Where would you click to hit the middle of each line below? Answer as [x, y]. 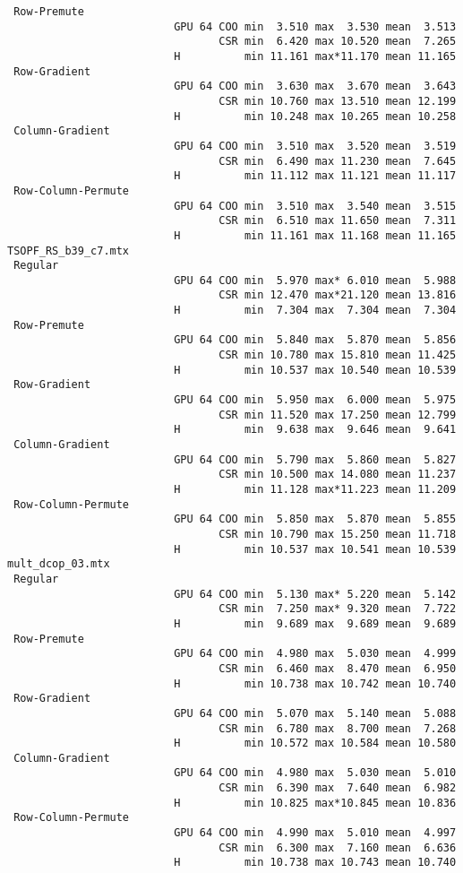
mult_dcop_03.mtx [59, 564]
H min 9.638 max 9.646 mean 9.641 [315, 430]
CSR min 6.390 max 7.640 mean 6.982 [338, 788]
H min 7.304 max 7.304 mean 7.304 [315, 311]
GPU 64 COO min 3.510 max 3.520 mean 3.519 [315, 146]
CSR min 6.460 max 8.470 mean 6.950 [338, 668]
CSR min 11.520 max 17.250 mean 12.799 [338, 415]
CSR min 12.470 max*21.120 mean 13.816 [338, 295]
